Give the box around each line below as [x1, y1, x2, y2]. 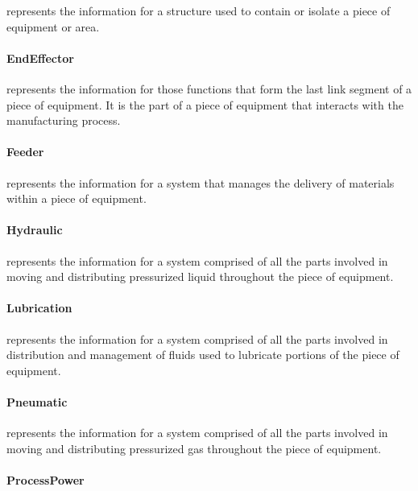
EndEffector [6, 49, 74, 66]
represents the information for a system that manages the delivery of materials [6, 174, 395, 191]
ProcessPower [6, 471, 85, 488]
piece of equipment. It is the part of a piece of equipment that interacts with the [6, 96, 404, 113]
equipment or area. [6, 18, 100, 35]
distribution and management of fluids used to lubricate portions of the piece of [6, 346, 399, 363]
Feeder [6, 143, 44, 160]
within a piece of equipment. [6, 190, 147, 207]
